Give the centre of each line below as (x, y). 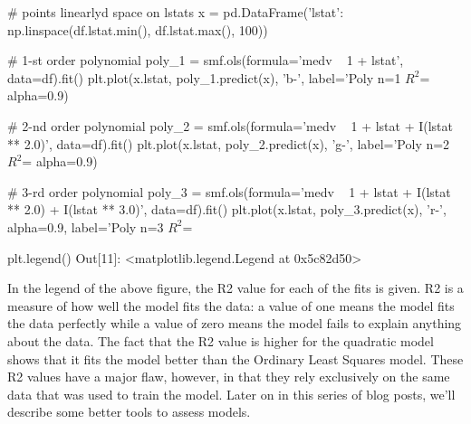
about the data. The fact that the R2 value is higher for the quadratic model (221, 340)
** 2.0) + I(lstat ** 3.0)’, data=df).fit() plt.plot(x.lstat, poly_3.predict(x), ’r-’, (227, 209)
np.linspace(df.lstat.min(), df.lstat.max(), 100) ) (138, 29)
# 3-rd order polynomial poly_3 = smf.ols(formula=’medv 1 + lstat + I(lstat (229, 191)
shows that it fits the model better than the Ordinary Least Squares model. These (235, 358)
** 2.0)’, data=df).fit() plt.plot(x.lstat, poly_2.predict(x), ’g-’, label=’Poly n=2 (229, 143)
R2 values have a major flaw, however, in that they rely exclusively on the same (229, 377)
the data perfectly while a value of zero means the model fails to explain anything (235, 323)
